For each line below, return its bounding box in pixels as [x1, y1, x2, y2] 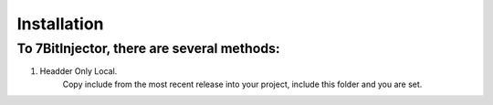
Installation [16, 14, 104, 34]
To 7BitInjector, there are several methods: [16, 40, 280, 57]
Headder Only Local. [39, 66, 118, 77]
